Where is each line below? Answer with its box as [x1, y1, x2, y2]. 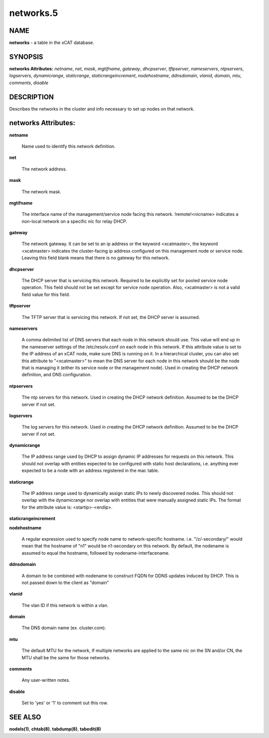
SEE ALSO [9, 713, 41, 722]
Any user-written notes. [21, 677, 70, 683]
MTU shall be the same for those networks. [21, 654, 111, 660]
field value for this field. [21, 292, 70, 297]
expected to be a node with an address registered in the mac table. [21, 467, 159, 473]
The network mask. [21, 188, 62, 194]
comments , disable [9, 80, 49, 86]
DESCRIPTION [9, 93, 54, 101]
